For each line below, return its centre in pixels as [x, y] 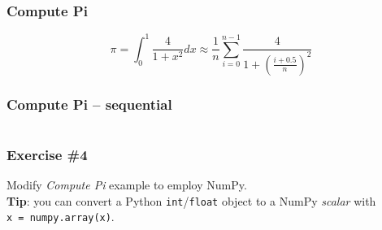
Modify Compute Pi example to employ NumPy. [127, 185]
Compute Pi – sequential [89, 104]
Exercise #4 [47, 154]
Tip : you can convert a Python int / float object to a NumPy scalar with [191, 200]
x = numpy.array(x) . [61, 217]
